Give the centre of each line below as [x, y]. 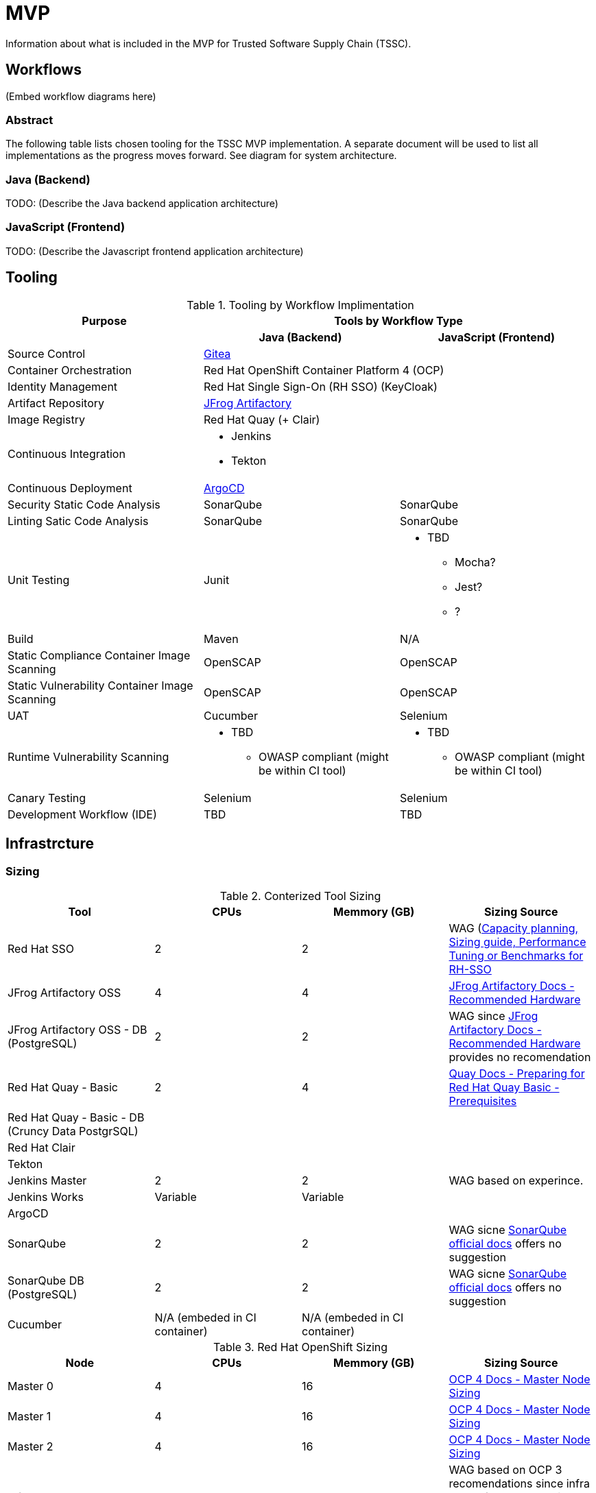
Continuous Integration [67, 453]
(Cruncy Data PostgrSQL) [73, 1131]
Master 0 [31, 1386]
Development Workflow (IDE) [82, 814]
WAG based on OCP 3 [505, 1469]
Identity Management [63, 386]
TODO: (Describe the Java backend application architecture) [142, 204]
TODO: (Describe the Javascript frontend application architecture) [155, 251]
